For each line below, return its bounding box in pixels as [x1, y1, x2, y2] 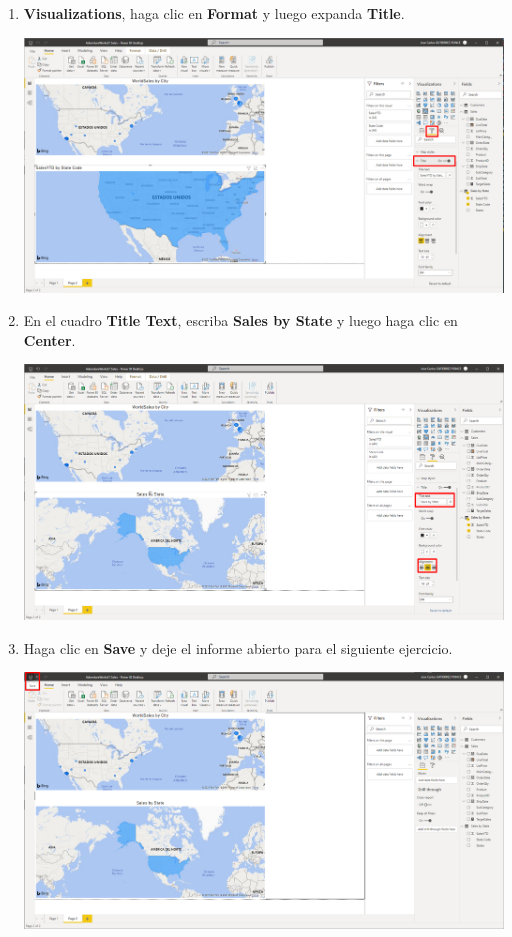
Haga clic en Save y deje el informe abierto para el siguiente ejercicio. [23, 637, 453, 658]
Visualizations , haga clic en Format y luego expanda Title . [23, 3, 405, 23]
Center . [23, 329, 76, 350]
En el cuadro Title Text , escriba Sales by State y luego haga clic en [23, 310, 458, 331]
